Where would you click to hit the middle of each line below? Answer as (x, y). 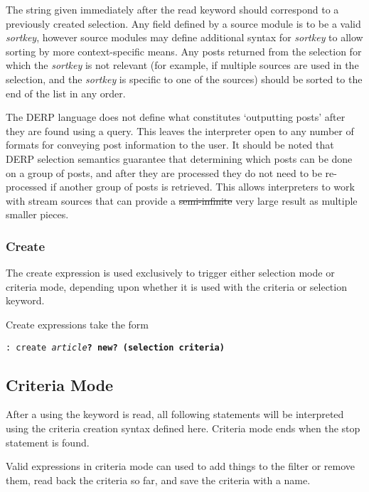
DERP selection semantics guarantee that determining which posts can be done (179, 158)
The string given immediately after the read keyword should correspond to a (172, 9)
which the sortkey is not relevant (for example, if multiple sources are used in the (182, 65)
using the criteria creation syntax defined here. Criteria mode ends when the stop (183, 428)
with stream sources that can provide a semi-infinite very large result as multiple (182, 200)
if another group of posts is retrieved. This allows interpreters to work (202, 187)
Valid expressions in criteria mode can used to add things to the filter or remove (180, 466)
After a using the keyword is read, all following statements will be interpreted (175, 414)
